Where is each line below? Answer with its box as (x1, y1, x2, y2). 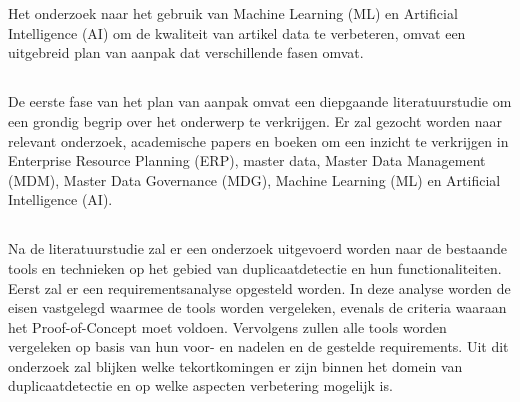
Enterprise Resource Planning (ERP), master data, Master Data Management (8, 150, 486, 171)
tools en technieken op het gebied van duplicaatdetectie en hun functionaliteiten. (8, 257, 502, 278)
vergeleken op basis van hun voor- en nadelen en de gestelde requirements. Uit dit (8, 336, 509, 357)
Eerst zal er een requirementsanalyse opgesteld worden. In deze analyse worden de (8, 277, 511, 298)
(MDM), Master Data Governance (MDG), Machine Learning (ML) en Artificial (8, 169, 501, 190)
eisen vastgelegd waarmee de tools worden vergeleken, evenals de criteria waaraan (8, 297, 507, 318)
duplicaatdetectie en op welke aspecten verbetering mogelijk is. (8, 375, 393, 396)
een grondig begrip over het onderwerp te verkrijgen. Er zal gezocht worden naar (8, 110, 503, 131)
